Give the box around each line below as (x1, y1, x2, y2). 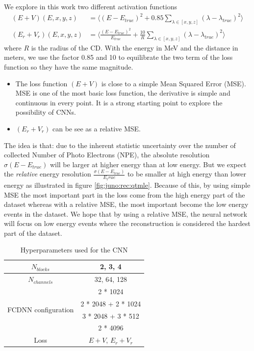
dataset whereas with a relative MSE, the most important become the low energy (4, 199, 249, 209)
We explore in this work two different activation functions (4, 1, 177, 11)
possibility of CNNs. (15, 107, 76, 117)
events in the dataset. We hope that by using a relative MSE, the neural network (4, 208, 247, 219)
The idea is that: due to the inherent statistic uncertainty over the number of (4, 140, 236, 150)
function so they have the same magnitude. (4, 61, 133, 72)
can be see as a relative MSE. (52, 123, 141, 133)
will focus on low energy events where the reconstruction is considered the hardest (4, 218, 251, 228)
